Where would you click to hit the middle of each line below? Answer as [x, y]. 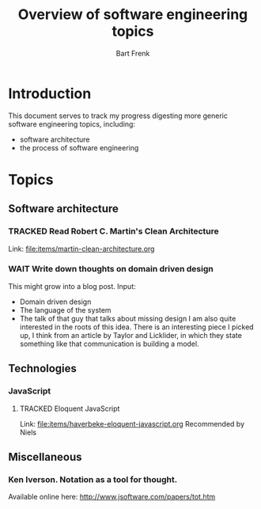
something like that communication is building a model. [109, 344]
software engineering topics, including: [72, 123]
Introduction [50, 93]
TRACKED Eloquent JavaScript [70, 408]
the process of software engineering [79, 147]
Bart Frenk [133, 53]
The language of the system [66, 310]
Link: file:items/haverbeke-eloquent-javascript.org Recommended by [132, 424]
